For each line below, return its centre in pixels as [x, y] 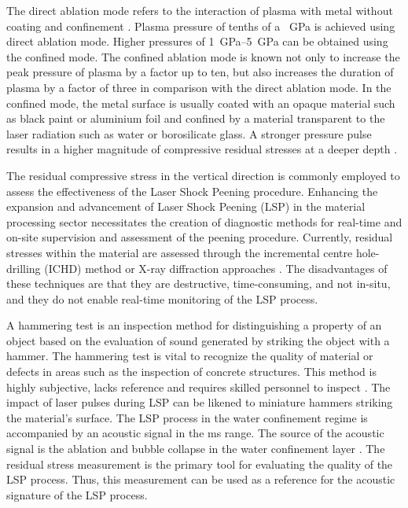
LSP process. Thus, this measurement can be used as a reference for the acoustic [201, 479]
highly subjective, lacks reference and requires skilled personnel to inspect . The [198, 387]
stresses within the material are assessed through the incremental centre [180, 252]
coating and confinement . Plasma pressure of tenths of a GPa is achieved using [201, 26]
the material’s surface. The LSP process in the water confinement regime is [187, 417]
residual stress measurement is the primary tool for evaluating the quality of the [200, 464]
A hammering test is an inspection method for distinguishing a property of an [194, 325]
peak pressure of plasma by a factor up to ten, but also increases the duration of [200, 72]
